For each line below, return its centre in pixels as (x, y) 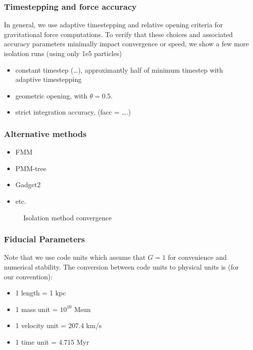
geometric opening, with (51, 95)
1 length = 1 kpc (41, 293)
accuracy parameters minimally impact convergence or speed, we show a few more (126, 44)
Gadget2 (28, 185)
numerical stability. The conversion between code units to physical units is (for (122, 266)
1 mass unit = (37, 309)
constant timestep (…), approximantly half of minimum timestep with (119, 69)
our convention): (28, 276)
